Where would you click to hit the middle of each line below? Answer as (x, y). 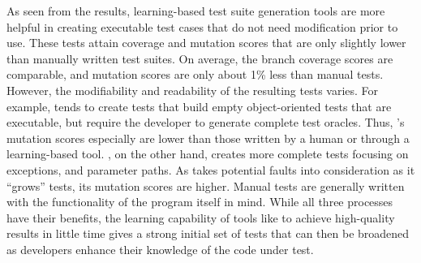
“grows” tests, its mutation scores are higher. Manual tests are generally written (206, 185)
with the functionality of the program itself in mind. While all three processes (200, 202)
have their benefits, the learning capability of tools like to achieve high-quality (201, 217)
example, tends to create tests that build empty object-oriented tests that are (199, 106)
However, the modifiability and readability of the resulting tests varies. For (193, 90)
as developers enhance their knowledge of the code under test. (160, 249)
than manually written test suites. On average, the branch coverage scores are (200, 58)
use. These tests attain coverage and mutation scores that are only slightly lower (206, 43)
